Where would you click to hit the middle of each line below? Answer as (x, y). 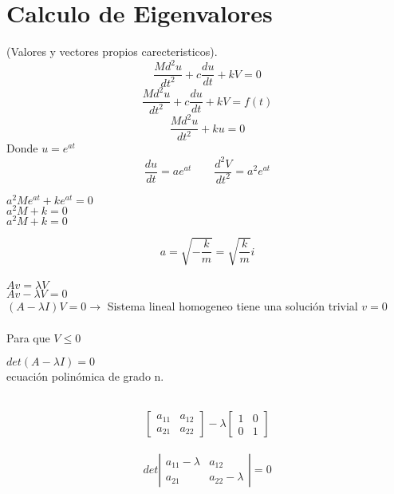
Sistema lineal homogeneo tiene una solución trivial (232, 306)
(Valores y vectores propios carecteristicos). (112, 51)
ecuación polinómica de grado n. (85, 376)
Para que (28, 337)
